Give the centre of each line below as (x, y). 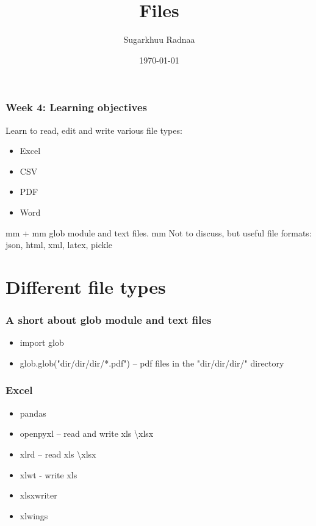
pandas (33, 413)
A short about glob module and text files (109, 320)
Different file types (86, 286)
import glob (42, 342)
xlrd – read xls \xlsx (58, 454)
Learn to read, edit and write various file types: (94, 130)
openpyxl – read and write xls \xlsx (87, 433)
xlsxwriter (38, 495)
